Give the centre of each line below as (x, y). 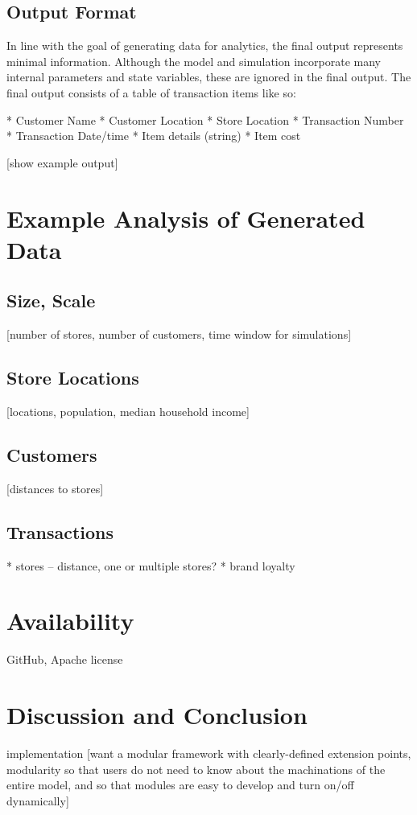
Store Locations (73, 378)
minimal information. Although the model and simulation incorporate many (194, 61)
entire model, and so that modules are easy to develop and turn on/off (180, 785)
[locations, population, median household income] (128, 411)
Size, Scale (51, 300)
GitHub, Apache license (65, 659)
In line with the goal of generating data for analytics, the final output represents (205, 45)
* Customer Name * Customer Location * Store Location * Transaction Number (205, 119)
